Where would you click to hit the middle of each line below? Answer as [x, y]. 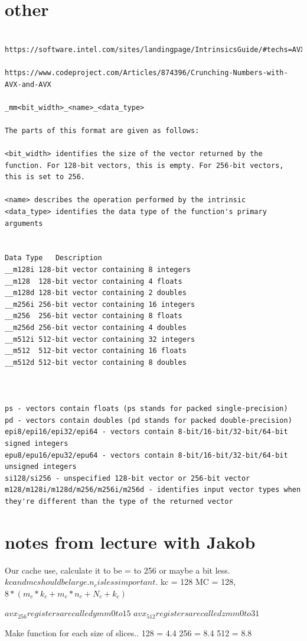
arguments [24, 223]
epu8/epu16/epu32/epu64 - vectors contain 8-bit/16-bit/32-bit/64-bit [146, 455]
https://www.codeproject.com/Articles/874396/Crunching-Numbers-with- [146, 72]
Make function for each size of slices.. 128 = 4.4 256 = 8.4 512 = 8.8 [128, 632]
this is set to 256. [45, 177]
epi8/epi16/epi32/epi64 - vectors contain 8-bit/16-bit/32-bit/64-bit [146, 432]
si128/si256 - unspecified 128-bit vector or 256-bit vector [128, 478]
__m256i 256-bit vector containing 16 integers [100, 304]
